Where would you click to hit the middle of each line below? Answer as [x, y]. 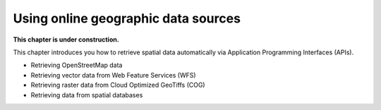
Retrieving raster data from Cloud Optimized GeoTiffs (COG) [118, 85]
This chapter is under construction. [66, 39]
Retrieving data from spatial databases [87, 94]
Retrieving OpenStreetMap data [77, 65]
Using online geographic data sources [127, 18]
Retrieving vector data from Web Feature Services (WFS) [114, 75]
